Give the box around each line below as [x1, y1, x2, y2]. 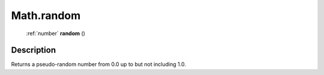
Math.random [11, 9, 81, 22]
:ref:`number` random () [26, 30, 85, 37]
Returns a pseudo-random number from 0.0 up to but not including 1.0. [11, 61, 186, 68]
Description [11, 45, 56, 55]
